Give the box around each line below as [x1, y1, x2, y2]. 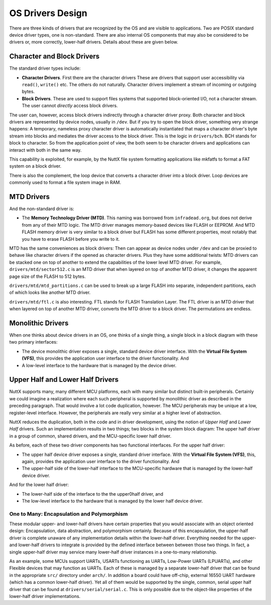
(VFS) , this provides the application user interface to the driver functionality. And [22, 355, 189, 361]
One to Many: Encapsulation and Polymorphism [9, 510, 128, 517]
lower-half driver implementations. [9, 593, 81, 599]
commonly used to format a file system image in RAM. [9, 180, 121, 186]
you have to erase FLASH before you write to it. [22, 236, 120, 242]
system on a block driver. [9, 163, 62, 169]
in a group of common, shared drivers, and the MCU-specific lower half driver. [9, 433, 172, 439]
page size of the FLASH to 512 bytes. [9, 273, 86, 279]
